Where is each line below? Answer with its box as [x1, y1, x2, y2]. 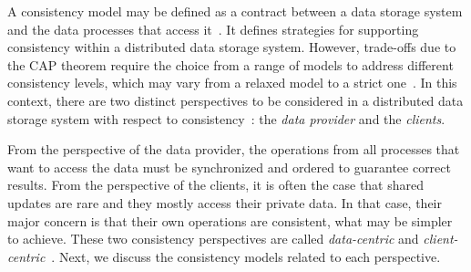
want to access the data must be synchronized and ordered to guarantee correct [7, 157, 451, 176]
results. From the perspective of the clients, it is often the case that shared [7, 175, 425, 194]
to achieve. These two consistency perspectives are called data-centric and [7, 229, 419, 248]
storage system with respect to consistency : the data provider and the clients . [7, 109, 445, 128]
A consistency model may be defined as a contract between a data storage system [7, 2, 463, 20]
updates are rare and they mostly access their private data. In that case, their [7, 193, 442, 212]
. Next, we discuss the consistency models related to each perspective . [51, 246, 441, 266]
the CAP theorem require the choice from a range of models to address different [7, 55, 454, 74]
